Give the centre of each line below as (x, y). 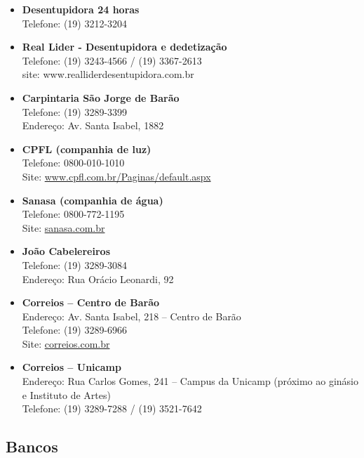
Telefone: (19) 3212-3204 (75, 23)
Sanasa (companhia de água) (93, 200)
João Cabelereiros (66, 251)
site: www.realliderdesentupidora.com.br (108, 74)
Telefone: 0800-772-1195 (73, 214)
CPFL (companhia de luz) (87, 149)
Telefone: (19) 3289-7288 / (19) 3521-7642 (112, 408)
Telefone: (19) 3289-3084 (75, 264)
